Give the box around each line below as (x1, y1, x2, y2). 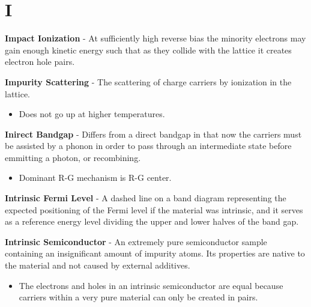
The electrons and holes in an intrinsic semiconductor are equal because (19, 279, 283, 291)
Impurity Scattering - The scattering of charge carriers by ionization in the (5, 75, 292, 88)
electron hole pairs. (5, 55, 75, 68)
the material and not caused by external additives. (5, 259, 190, 272)
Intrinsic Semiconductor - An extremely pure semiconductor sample (5, 235, 267, 248)
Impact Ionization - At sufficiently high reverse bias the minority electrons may (5, 32, 306, 44)
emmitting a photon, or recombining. (5, 151, 141, 163)
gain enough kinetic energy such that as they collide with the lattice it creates (5, 43, 292, 56)
